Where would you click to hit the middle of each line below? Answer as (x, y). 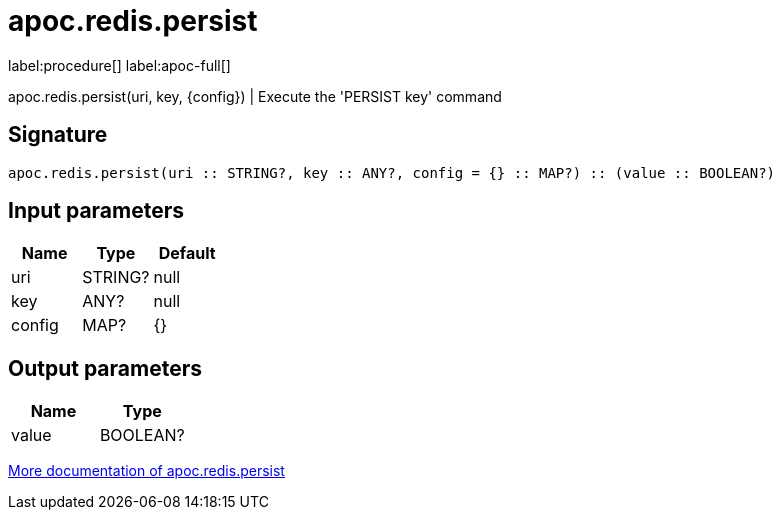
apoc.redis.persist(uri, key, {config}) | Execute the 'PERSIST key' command (255, 96)
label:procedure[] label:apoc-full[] (119, 65)
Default (187, 253)
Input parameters (96, 211)
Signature (58, 135)
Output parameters (105, 368)
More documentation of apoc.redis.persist (146, 471)
